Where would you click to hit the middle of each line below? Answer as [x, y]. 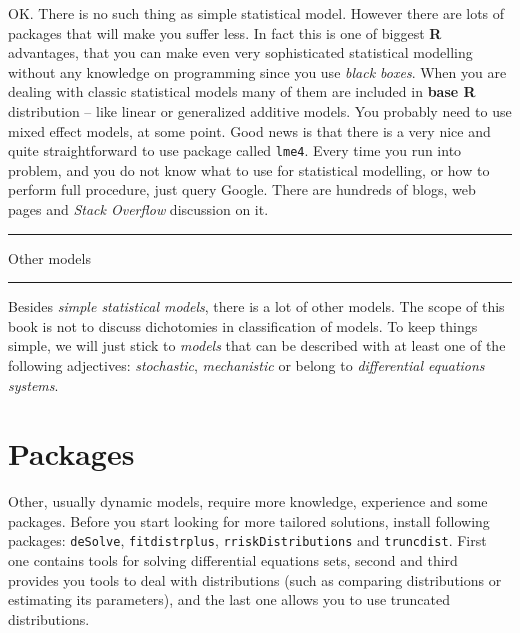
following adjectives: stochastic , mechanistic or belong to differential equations [246, 364]
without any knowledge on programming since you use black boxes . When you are [257, 71]
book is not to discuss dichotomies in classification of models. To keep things [243, 325]
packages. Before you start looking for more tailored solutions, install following [249, 520]
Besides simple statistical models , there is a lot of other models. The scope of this [256, 306]
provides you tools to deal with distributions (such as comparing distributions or [255, 579]
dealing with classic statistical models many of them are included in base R [242, 91]
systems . [33, 384]
